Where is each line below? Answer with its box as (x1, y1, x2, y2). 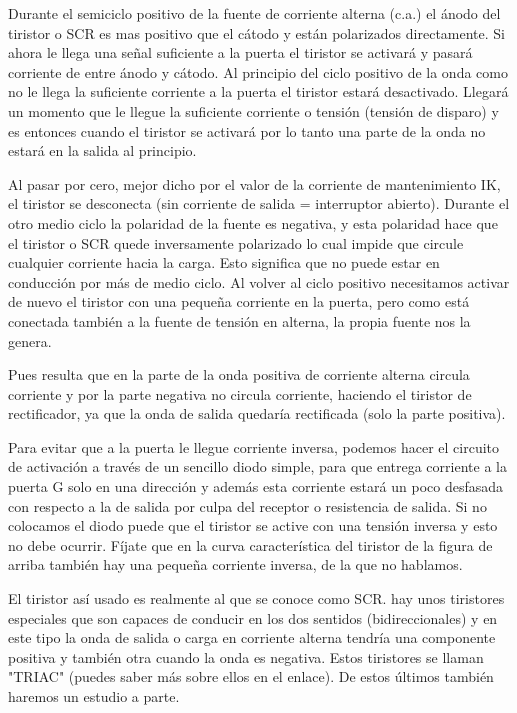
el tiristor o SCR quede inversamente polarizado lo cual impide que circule (8, 232, 464, 253)
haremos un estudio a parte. (8, 686, 180, 706)
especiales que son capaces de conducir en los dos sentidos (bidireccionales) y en (8, 607, 498, 628)
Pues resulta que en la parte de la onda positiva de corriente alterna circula (8, 364, 470, 385)
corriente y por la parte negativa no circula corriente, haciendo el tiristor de (8, 383, 472, 404)
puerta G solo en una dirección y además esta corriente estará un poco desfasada (8, 476, 503, 497)
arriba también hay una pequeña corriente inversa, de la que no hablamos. (8, 554, 463, 575)
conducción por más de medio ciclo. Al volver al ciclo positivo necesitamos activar (8, 271, 510, 292)
